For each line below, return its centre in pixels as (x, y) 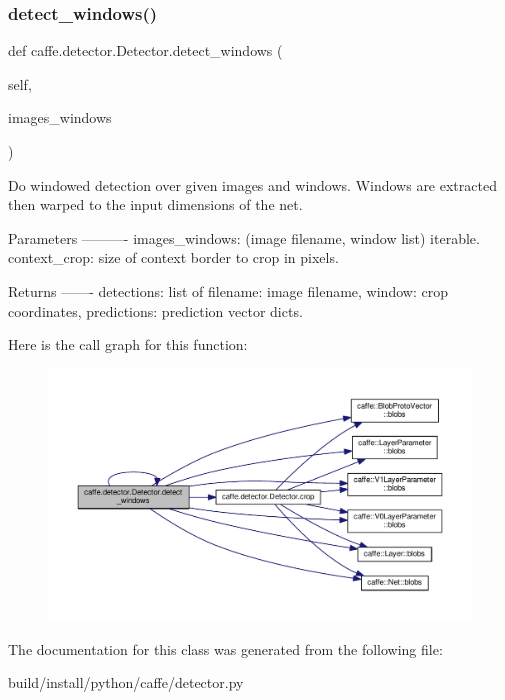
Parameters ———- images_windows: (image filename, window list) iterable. (244, 237)
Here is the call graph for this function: (128, 344)
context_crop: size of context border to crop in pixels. (173, 257)
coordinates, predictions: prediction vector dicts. (155, 310)
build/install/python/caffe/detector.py (126, 682)
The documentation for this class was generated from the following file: (225, 648)
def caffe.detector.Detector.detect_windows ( (145, 50)
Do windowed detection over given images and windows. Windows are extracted (252, 184)
